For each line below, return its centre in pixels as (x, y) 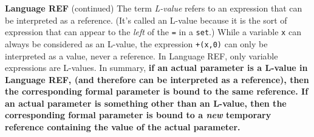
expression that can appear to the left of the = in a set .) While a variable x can (153, 32)
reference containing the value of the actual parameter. (123, 127)
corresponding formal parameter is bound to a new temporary (138, 115)
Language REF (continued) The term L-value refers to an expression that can (154, 8)
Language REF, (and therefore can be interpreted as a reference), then (157, 79)
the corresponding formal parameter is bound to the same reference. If (157, 91)
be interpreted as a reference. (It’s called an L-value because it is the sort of (146, 20)
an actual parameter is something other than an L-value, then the (146, 103)
